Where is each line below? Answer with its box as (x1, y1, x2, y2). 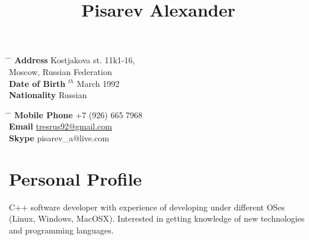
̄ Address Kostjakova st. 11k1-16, (9, 54, 135, 66)
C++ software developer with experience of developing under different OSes (9, 200, 285, 213)
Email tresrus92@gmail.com (9, 120, 112, 132)
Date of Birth (9, 77, 66, 89)
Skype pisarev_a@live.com (9, 131, 109, 144)
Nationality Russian (9, 89, 87, 101)
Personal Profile (9, 166, 142, 190)
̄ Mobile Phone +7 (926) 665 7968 (9, 108, 143, 121)
